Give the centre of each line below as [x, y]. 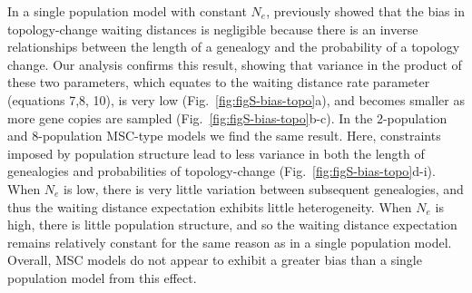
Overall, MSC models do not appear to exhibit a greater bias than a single [215, 260]
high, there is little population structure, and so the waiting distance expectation [232, 225]
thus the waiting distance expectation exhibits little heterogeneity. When [210, 206]
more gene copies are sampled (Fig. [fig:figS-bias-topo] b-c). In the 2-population [227, 117]
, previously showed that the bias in [365, 11]
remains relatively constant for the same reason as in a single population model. [230, 242]
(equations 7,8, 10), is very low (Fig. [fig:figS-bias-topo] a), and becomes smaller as [236, 99]
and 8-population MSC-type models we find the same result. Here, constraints [224, 136]
